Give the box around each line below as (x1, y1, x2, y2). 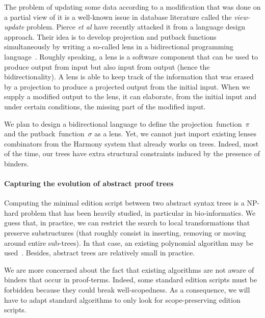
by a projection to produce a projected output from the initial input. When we (4, 81, 250, 92)
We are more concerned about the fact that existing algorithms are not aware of (4, 264, 254, 275)
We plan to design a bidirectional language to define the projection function (4, 118, 242, 129)
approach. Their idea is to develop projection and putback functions (4, 31, 217, 42)
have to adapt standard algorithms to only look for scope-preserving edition (4, 294, 241, 305)
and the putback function (4, 128, 85, 139)
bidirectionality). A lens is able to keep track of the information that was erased (4, 71, 254, 82)
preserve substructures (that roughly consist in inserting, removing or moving (4, 227, 246, 238)
